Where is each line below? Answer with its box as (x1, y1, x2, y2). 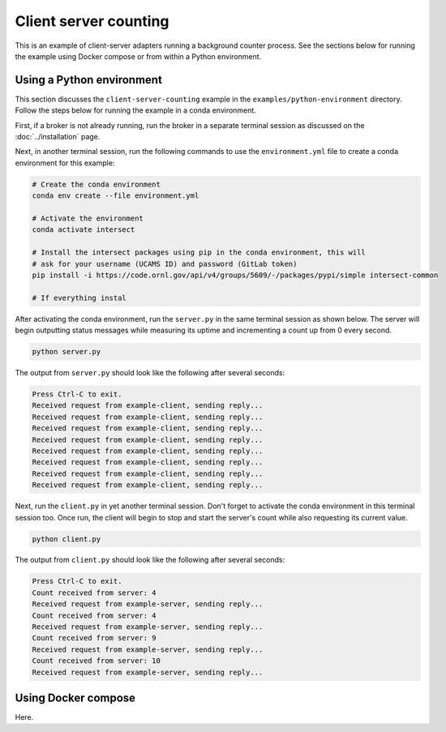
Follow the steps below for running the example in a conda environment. (15, 105, 257, 115)
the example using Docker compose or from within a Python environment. (15, 51, 262, 61)
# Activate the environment (32, 213, 144, 223)
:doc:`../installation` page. (15, 132, 101, 142)
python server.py (32, 347, 101, 357)
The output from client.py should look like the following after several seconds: (15, 555, 285, 565)
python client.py (32, 534, 101, 543)
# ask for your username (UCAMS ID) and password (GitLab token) (32, 259, 298, 268)
